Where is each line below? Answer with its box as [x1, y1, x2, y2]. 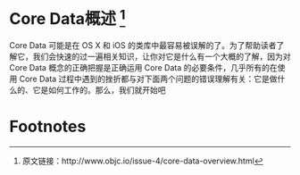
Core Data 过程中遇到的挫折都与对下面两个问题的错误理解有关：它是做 [19, 73, 279, 85]
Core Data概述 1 [9, 5, 126, 29]
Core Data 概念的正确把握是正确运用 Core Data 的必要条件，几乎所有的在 [9, 62, 279, 73]
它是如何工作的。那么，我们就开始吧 [32, 85, 166, 96]
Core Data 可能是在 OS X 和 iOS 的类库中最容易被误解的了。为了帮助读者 [9, 40, 277, 51]
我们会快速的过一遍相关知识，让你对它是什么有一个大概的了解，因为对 [32, 51, 291, 62]
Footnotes [9, 117, 87, 137]
